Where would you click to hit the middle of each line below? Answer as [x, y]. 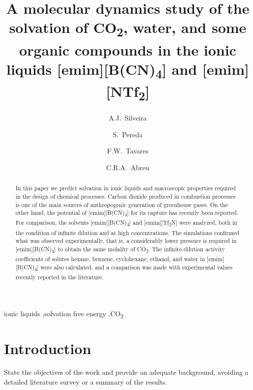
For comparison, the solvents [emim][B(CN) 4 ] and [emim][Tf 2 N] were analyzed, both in [126, 223]
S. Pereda [128, 134]
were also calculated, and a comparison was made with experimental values [137, 267]
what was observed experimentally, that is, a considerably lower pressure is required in [126, 241]
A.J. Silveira [128, 118]
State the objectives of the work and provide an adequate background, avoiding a [126, 372]
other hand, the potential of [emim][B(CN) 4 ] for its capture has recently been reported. [127, 213]
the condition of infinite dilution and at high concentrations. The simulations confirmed [127, 232]
